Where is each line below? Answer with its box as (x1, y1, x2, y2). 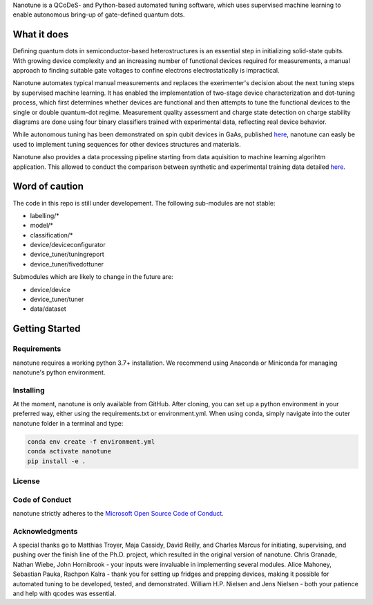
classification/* (30, 231, 73, 239)
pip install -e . (27, 457, 86, 465)
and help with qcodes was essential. (12, 589, 117, 598)
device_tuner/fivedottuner (30, 260, 104, 268)
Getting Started (12, 323, 81, 335)
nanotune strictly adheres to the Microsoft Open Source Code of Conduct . (12, 509, 224, 517)
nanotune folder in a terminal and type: (12, 419, 124, 427)
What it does (12, 28, 69, 41)
